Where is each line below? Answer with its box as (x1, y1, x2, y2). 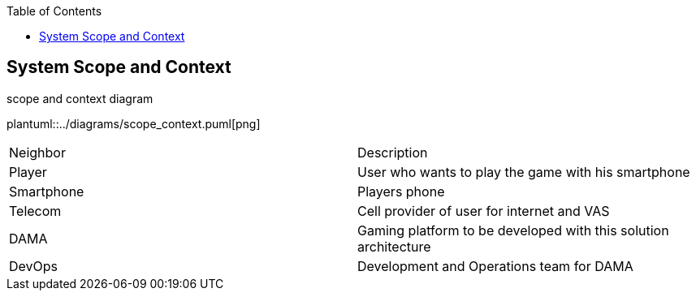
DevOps (9, 257, 58, 274)
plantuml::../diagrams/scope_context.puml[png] (6, 116, 261, 131)
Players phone (357, 183, 445, 200)
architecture (357, 238, 431, 255)
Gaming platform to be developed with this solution (357, 222, 669, 239)
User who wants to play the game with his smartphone (357, 163, 690, 180)
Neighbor (9, 144, 66, 161)
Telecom (9, 202, 62, 219)
